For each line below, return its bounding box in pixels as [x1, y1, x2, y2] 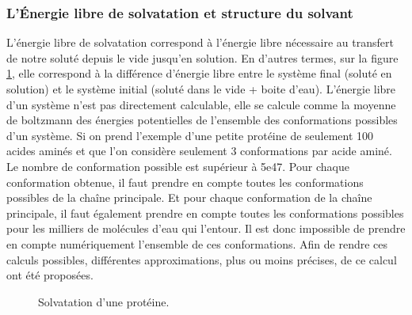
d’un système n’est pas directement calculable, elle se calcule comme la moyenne [6, 96, 396, 112]
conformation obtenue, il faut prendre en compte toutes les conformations [6, 173, 364, 190]
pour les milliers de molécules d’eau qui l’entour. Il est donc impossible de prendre [6, 220, 406, 237]
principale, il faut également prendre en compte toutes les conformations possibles [6, 204, 404, 221]
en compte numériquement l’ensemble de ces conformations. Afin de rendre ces [6, 235, 388, 252]
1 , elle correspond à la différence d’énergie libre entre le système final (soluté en [6, 65, 392, 82]
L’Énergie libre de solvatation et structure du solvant [6, 2, 353, 22]
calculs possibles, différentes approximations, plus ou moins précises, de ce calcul [6, 251, 397, 268]
